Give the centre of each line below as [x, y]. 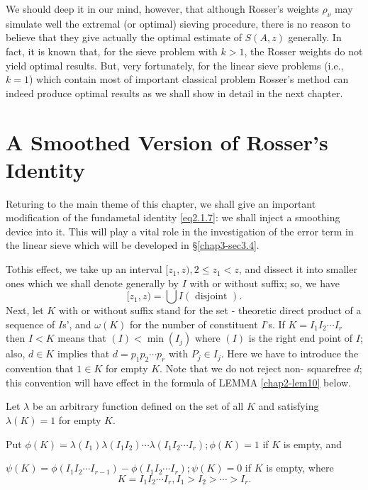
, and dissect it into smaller [298, 269]
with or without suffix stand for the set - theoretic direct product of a [210, 310]
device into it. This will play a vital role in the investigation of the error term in [180, 231]
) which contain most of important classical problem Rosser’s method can [189, 79]
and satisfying [289, 406]
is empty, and [312, 444]
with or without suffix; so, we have [264, 283]
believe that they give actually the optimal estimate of [124, 37]
